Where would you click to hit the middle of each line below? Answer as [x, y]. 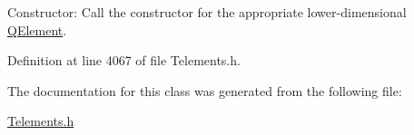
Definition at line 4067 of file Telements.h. [124, 60]
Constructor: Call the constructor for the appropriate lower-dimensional [207, 12]
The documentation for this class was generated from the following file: [205, 90]
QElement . [37, 29]
